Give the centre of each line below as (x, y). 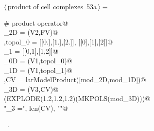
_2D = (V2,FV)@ (31, 32)
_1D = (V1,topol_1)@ (38, 70)
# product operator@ (36, 22)
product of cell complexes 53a (52, 6)
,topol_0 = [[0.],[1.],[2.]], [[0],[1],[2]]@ (59, 41)
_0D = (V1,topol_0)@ (38, 60)
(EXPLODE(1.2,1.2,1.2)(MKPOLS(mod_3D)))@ (77, 98)
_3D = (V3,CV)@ (31, 89)
